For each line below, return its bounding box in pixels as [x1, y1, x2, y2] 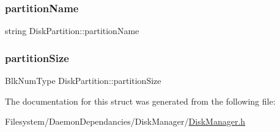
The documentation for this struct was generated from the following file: [5, 94, 276, 107]
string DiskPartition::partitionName [5, 24, 139, 37]
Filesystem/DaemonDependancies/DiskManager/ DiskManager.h [5, 115, 246, 128]
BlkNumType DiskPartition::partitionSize [5, 74, 161, 87]
